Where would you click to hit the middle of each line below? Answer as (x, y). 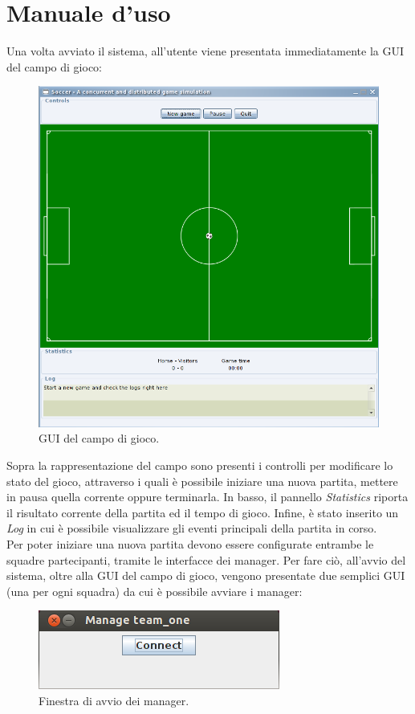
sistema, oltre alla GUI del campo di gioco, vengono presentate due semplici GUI (206, 575)
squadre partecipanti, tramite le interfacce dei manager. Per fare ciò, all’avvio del (206, 559)
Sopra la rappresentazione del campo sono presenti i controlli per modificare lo (200, 465)
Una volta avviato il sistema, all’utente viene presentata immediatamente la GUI (205, 51)
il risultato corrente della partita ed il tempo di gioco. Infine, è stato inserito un (203, 512)
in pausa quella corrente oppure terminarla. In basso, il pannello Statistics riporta (207, 497)
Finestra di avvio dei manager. (114, 700)
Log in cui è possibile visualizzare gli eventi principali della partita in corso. (192, 528)
